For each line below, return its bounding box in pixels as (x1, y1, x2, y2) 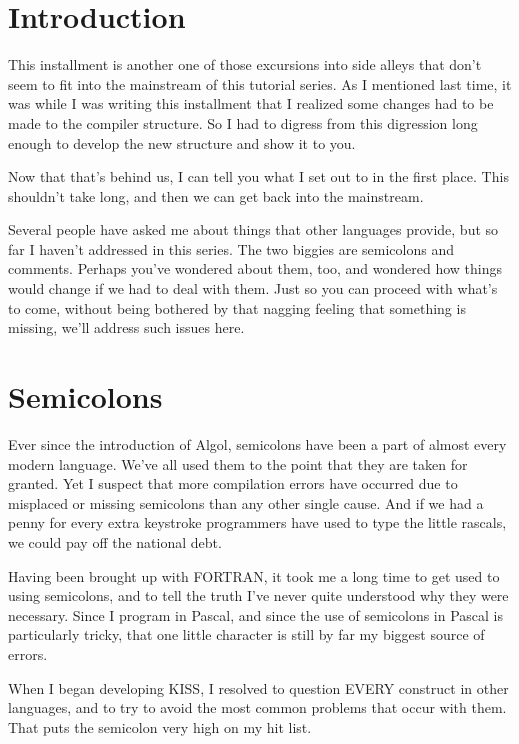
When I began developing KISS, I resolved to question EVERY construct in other (8, 677, 509, 698)
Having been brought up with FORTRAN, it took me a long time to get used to (8, 565, 500, 586)
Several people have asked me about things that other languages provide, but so (8, 219, 499, 240)
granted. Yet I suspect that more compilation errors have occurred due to (8, 473, 458, 494)
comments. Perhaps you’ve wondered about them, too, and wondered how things (8, 258, 503, 279)
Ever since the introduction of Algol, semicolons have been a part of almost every (8, 433, 507, 454)
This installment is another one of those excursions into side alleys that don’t (8, 54, 482, 75)
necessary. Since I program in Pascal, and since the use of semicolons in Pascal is (8, 604, 504, 625)
